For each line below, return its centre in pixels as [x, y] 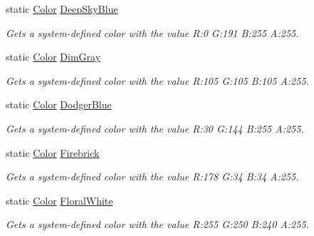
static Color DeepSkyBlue [62, 9]
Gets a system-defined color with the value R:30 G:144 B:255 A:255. [155, 128]
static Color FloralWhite [59, 200]
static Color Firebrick [53, 152]
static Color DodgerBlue [59, 104]
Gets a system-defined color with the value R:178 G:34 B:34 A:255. [152, 176]
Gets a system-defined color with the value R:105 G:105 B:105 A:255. [157, 80]
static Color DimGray [53, 57]
